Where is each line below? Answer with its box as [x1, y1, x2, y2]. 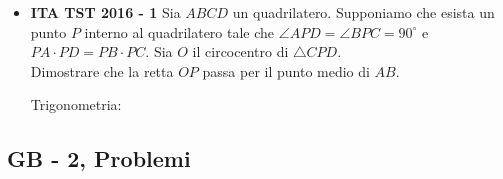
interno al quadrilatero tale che [84, 21, 275, 42]
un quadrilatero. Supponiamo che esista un [232, 2, 495, 22]
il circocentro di [192, 41, 289, 62]
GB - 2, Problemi [7, 143, 191, 174]
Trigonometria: [30, 94, 122, 115]
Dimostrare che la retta [30, 60, 174, 81]
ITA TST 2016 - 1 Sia [30, 2, 181, 22]
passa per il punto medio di [202, 60, 370, 81]
